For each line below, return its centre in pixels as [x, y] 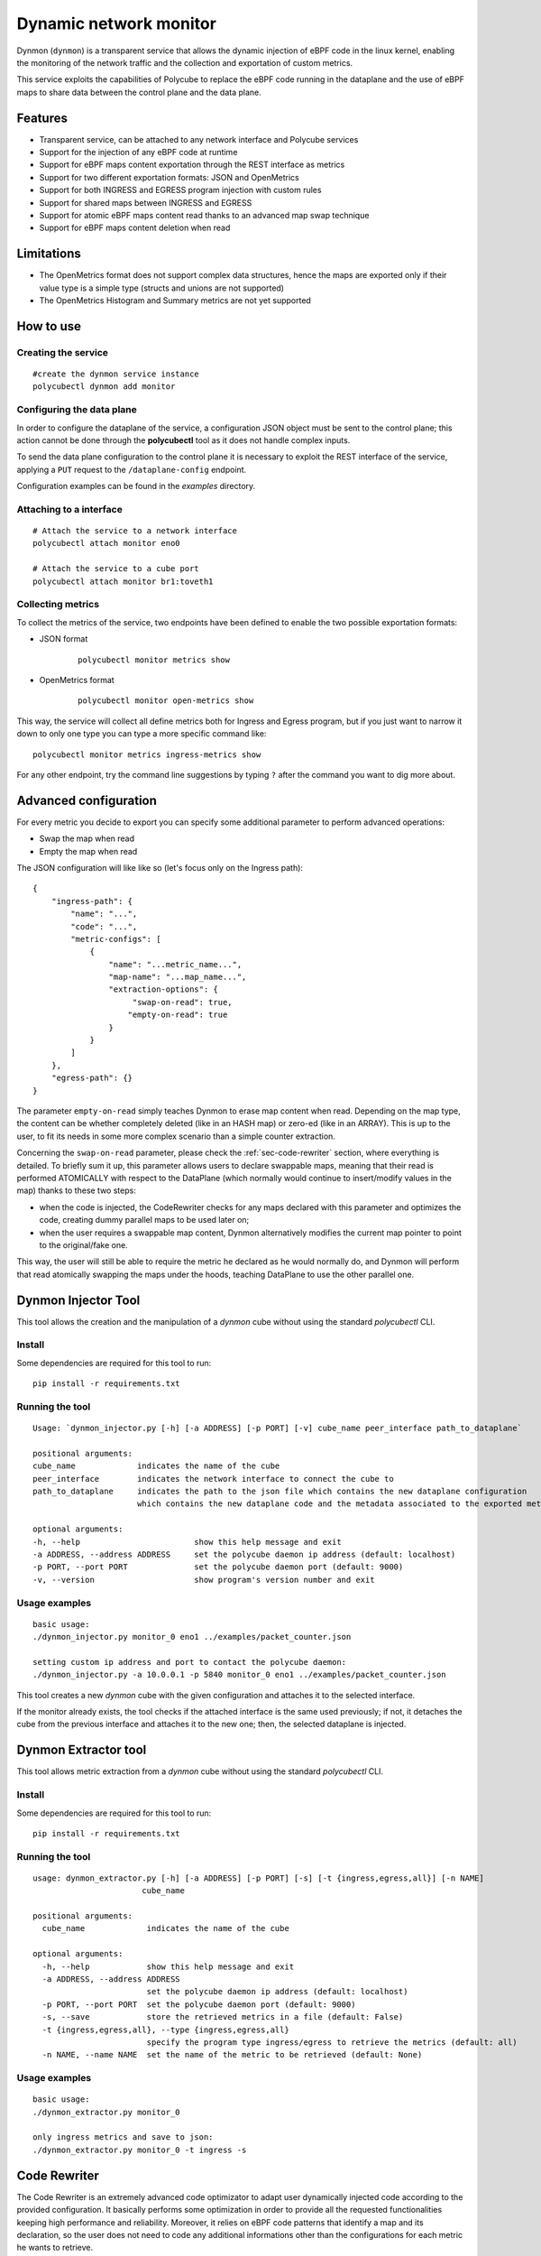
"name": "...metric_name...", [175, 964]
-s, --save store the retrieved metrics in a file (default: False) [223, 2017]
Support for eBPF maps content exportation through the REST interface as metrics [192, 165]
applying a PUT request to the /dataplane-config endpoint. [132, 469]
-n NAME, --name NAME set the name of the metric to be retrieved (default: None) [232, 2055]
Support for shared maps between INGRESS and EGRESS [146, 202]
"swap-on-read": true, [183, 1002]
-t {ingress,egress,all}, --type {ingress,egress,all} [166, 2029]
